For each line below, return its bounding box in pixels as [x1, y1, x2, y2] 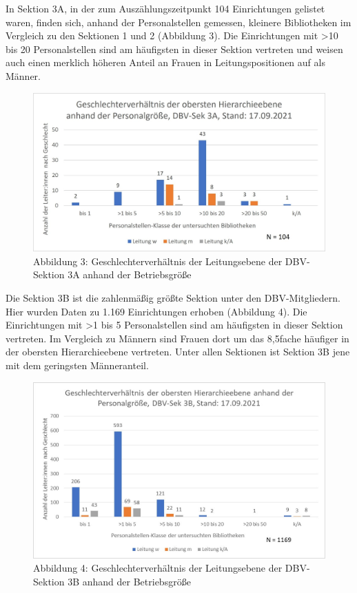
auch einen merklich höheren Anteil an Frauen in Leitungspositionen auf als [6, 55, 325, 70]
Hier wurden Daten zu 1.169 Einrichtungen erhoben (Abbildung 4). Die [6, 304, 307, 318]
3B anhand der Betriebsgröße [68, 574, 191, 588]
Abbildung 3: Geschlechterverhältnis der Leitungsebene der [33, 253, 283, 268]
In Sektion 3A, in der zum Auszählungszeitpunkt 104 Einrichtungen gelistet [6, 1, 325, 15]
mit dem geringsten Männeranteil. [6, 357, 149, 372]
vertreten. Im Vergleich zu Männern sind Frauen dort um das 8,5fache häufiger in [6, 331, 349, 345]
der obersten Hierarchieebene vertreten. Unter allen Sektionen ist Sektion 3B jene [6, 344, 350, 359]
